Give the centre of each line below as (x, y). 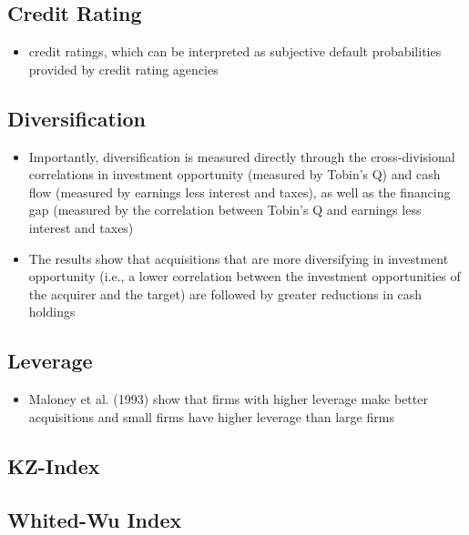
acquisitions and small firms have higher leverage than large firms (211, 416)
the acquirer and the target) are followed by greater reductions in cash (225, 293)
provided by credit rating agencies (123, 69)
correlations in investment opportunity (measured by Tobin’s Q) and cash (234, 174)
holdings (52, 312)
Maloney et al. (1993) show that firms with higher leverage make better (228, 399)
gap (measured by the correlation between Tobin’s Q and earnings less (225, 210)
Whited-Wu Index (95, 519)
